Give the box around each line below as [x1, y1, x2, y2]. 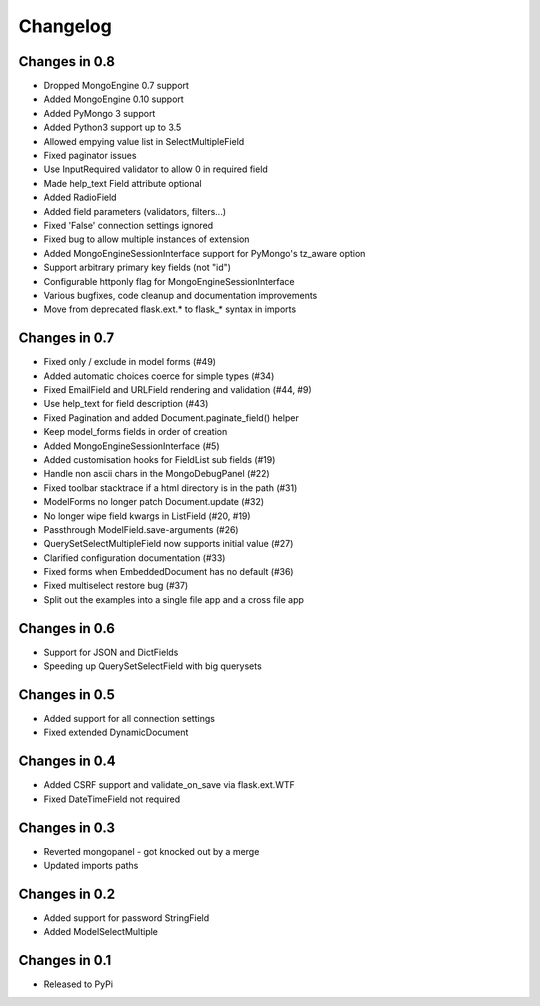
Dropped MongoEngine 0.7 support [43, 80, 190, 92]
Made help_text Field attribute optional [43, 177, 202, 189]
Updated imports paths [43, 860, 139, 872]
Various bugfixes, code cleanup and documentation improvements [43, 289, 318, 301]
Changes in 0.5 [18, 686, 115, 703]
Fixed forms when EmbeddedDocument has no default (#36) [43, 566, 294, 578]
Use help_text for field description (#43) [43, 398, 209, 410]
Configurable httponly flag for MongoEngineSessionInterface [43, 275, 295, 287]
